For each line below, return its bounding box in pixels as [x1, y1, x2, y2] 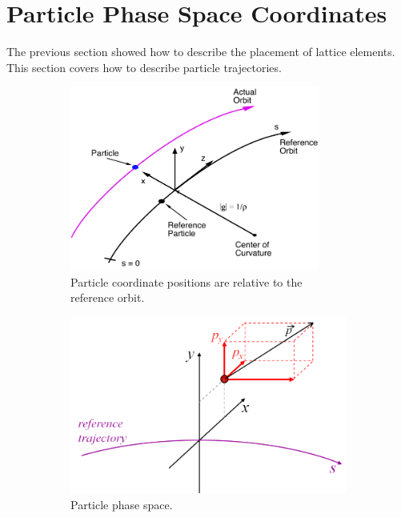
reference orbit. [70, 289, 145, 306]
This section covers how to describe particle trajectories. [6, 58, 282, 75]
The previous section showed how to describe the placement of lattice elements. [6, 43, 395, 60]
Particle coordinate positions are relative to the [70, 273, 303, 290]
